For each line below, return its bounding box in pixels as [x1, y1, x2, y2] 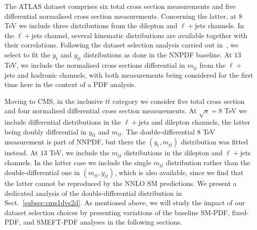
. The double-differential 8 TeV [122, 126, 215, 137]
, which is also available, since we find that [114, 167, 244, 177]
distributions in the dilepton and [124, 147, 223, 158]
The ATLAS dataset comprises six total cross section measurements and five [4, 1, 236, 11]
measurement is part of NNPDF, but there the [4, 137, 146, 147]
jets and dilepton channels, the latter [138, 117, 251, 127]
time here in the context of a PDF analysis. [4, 79, 136, 90]
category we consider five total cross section [112, 95, 245, 106]
